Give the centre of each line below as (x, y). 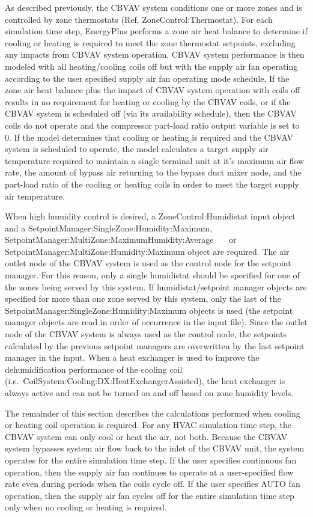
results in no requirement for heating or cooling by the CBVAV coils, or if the (148, 101)
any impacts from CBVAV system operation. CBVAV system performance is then (155, 54)
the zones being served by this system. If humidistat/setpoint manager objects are (156, 286)
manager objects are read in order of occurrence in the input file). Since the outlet (156, 322)
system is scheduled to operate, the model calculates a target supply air (137, 149)
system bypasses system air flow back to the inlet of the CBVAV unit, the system (155, 448)
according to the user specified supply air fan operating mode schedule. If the (147, 78)
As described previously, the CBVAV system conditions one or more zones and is (153, 7)
